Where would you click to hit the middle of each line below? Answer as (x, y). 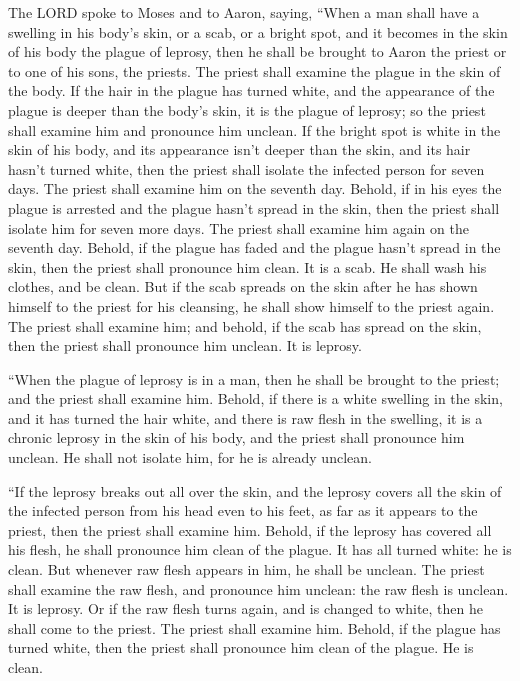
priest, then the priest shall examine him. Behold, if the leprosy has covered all (250, 529)
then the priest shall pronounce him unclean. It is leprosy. (185, 345)
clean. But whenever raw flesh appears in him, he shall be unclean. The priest (246, 569)
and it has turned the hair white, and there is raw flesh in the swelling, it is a (245, 417)
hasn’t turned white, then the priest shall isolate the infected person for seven (246, 168)
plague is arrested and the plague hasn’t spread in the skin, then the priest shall (254, 207)
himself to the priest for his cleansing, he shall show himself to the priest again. (251, 305)
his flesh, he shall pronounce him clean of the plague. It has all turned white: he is (260, 549)
